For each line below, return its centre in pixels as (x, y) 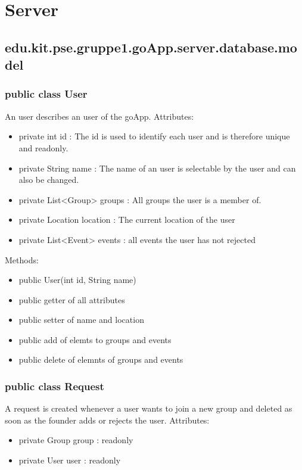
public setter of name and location (81, 320)
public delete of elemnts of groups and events (101, 359)
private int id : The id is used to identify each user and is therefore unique (154, 136)
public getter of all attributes (72, 299)
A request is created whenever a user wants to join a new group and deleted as (149, 408)
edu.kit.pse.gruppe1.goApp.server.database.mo (151, 47)
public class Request (55, 386)
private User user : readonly (70, 460)
